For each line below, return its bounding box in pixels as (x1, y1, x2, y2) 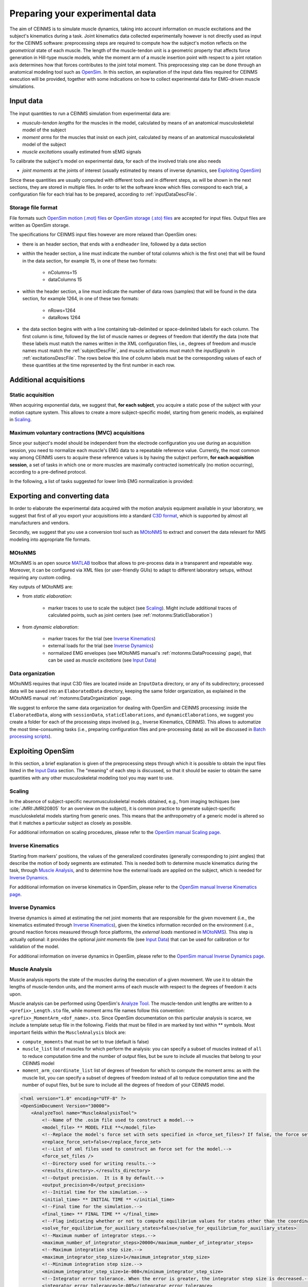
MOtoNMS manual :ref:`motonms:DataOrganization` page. (9, 695, 132, 701)
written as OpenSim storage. (9, 222, 70, 229)
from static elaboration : (22, 593, 72, 599)
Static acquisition (9, 391, 54, 398)
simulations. (9, 83, 35, 90)
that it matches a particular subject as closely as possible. (9, 820, 132, 826)
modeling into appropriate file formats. (9, 536, 91, 543)
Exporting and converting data (9, 492, 109, 500)
